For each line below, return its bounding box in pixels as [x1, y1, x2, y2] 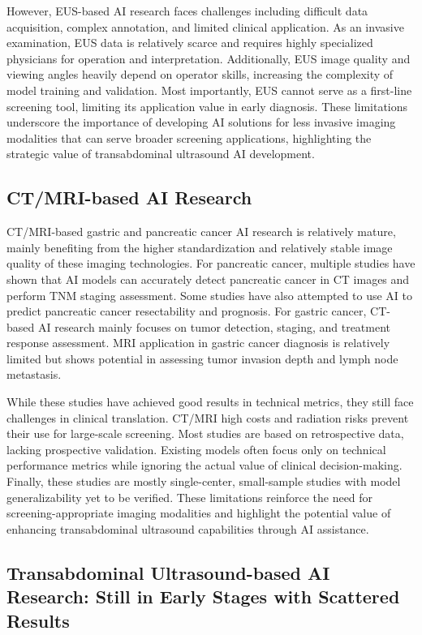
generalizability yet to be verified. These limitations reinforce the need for [6, 488, 373, 505]
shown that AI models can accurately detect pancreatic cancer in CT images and [6, 270, 410, 287]
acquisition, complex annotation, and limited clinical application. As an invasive [6, 18, 404, 35]
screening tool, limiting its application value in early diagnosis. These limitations [6, 97, 408, 114]
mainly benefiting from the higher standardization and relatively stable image [6, 238, 393, 255]
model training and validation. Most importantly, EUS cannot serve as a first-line [6, 81, 412, 98]
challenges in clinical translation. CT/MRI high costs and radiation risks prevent [6, 409, 409, 426]
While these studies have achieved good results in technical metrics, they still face [6, 393, 414, 410]
